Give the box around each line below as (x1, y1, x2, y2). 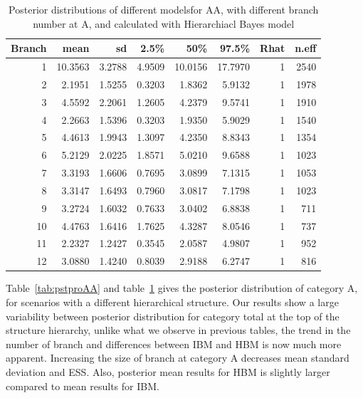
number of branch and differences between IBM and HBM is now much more (6, 336, 342, 351)
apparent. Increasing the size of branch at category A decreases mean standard (6, 350, 349, 365)
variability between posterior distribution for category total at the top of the (6, 308, 340, 323)
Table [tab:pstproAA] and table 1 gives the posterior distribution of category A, (6, 281, 358, 295)
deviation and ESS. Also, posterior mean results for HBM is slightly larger (6, 364, 330, 379)
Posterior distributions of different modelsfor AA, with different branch (9, 2, 319, 16)
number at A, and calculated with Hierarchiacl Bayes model (33, 16, 295, 31)
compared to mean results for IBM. (6, 378, 159, 393)
